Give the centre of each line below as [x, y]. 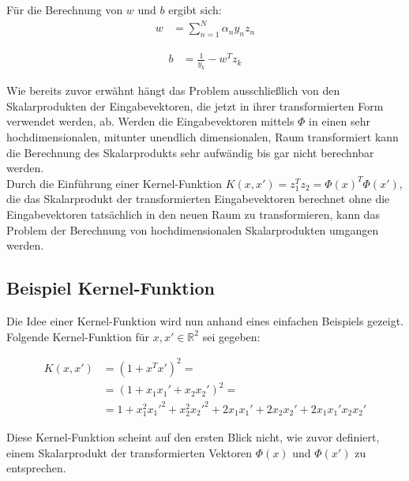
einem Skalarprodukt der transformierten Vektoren [129, 452]
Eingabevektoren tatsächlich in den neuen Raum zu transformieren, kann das [193, 214]
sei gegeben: [231, 336]
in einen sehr [340, 121]
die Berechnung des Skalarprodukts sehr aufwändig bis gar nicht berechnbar [190, 152]
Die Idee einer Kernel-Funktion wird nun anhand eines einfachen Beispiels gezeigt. [205, 320]
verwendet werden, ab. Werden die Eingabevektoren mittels [150, 121]
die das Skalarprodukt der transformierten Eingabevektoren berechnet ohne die [198, 199]
